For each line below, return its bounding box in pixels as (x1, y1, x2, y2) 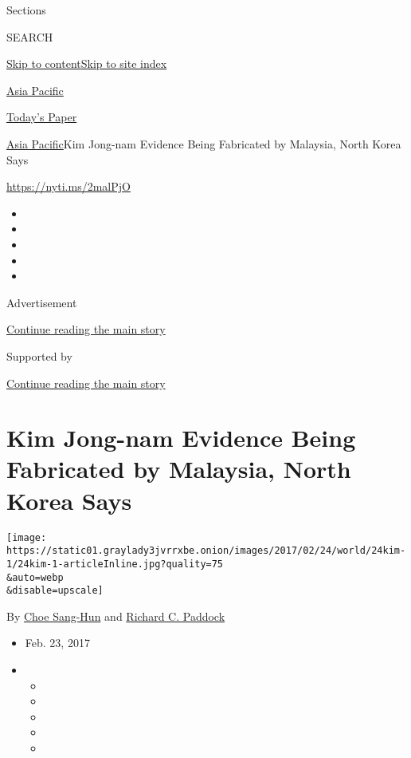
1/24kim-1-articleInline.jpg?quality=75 (6, 558, 224, 570)
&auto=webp (6, 571, 64, 583)
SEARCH (6, 28, 53, 45)
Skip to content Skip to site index (6, 55, 167, 72)
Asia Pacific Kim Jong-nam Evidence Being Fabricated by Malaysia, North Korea (6, 135, 401, 152)
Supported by (6, 347, 72, 364)
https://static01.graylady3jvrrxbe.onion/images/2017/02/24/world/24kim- (6, 545, 406, 557)
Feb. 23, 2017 (25, 634, 90, 651)
